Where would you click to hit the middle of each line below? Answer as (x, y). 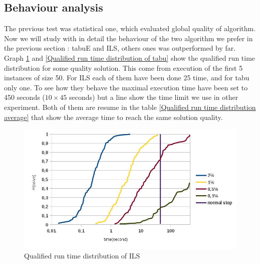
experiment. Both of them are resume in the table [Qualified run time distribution (130, 107)
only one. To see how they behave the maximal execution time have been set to (126, 87)
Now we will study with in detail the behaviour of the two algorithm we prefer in (128, 38)
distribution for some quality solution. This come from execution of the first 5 (123, 68)
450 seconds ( (25, 97)
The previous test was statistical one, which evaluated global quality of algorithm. (130, 28)
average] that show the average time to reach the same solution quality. (113, 117)
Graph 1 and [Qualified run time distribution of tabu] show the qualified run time (130, 57)
